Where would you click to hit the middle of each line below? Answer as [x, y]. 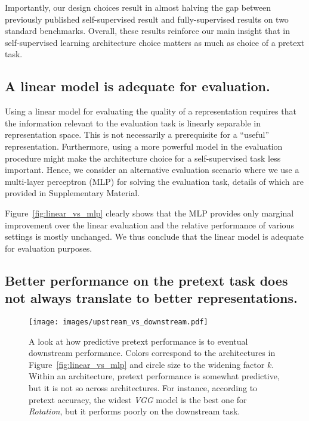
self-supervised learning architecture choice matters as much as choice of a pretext [155, 42]
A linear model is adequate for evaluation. [137, 86]
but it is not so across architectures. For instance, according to [143, 387]
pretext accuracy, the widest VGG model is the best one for [138, 399]
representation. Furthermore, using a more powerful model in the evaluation [144, 146]
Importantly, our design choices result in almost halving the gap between [138, 7]
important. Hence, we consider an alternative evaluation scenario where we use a [152, 170]
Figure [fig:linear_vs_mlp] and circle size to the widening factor [147, 364]
